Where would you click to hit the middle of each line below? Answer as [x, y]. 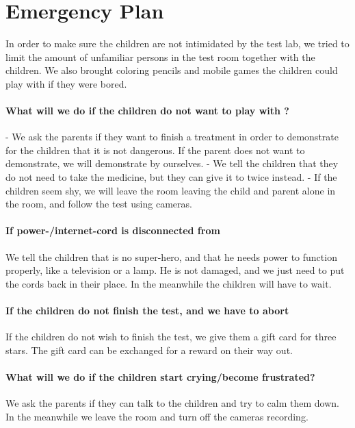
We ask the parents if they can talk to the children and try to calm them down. [172, 403]
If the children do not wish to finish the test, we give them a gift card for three [171, 337]
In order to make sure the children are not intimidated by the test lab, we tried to [177, 43]
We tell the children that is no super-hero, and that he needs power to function [171, 256]
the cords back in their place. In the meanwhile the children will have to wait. [169, 283]
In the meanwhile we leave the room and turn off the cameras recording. [157, 416]
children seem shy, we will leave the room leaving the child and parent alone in [171, 190]
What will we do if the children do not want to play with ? [147, 111]
